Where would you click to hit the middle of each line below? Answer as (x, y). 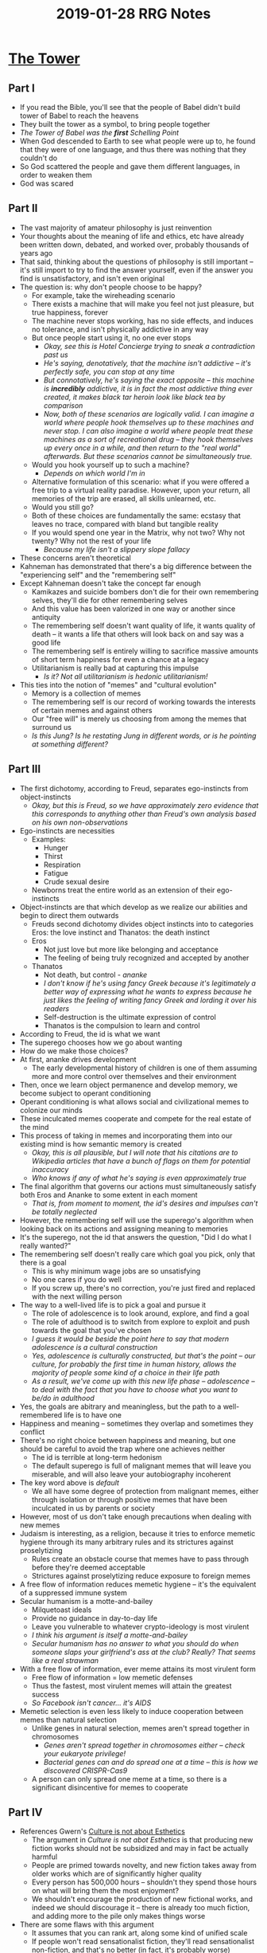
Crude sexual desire (76, 881)
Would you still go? (62, 507)
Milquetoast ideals (62, 1610)
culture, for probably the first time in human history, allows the (134, 1364)
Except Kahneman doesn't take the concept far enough (110, 583)
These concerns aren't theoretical (75, 558)
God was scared (46, 183)
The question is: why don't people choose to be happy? (111, 287)
